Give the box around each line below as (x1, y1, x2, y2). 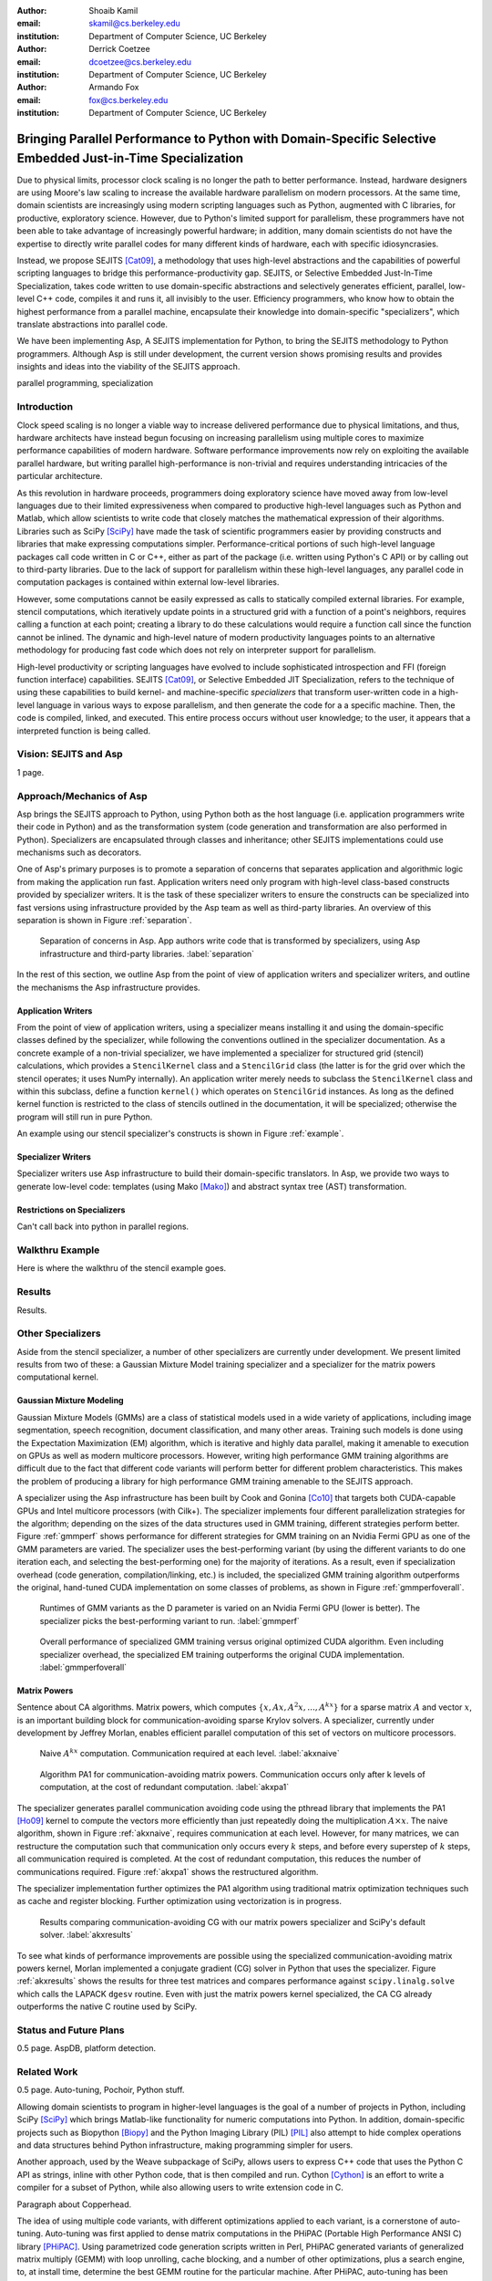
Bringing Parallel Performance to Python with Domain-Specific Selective (16, 130, 436, 146)
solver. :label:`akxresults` (39, 1930, 134, 1941)
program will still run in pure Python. (16, 1111, 153, 1122)
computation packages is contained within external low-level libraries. (16, 577, 280, 588)
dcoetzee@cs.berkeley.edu (88, 56, 191, 68)
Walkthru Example (16, 1244, 100, 1256)
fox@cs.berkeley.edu (88, 94, 169, 105)
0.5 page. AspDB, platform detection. (16, 2043, 157, 2054)
